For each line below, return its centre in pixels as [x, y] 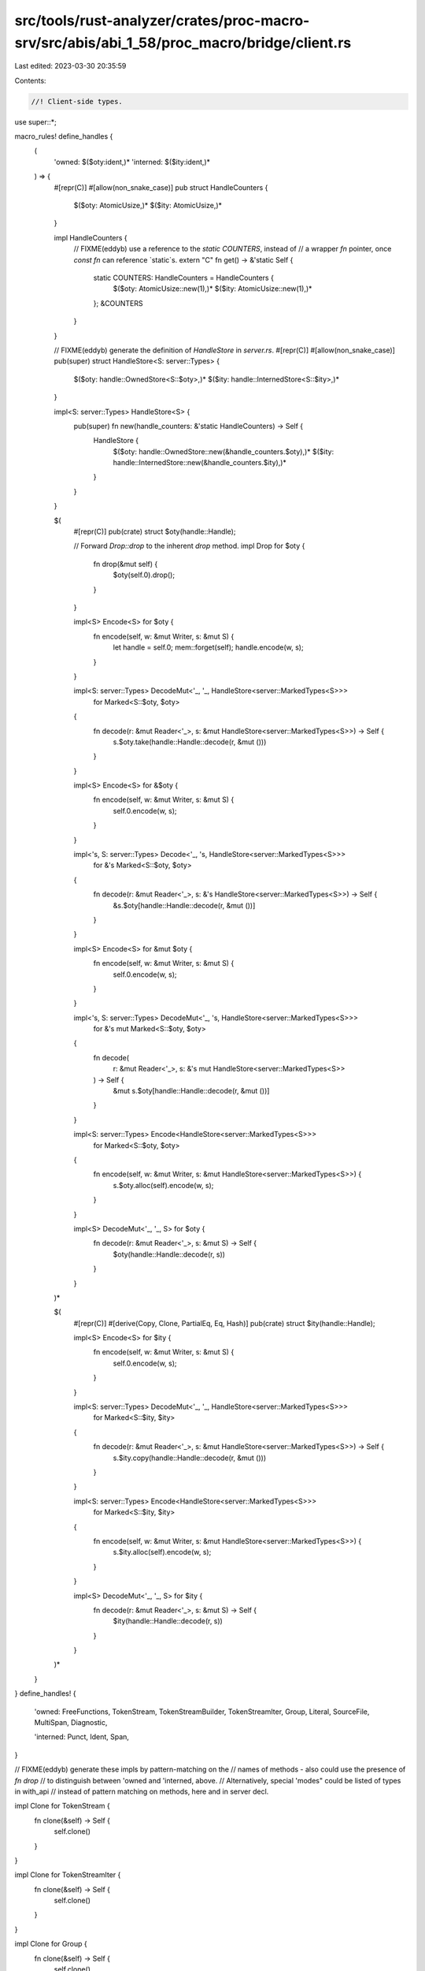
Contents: [30, 80]
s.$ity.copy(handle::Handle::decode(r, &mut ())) [190, 1458]
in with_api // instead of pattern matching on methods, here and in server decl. [142, 1791]
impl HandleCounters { [91, 237]
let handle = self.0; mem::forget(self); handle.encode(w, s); [208, 647]
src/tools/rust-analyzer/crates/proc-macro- [162, 20]
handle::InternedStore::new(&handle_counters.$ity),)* [200, 463]
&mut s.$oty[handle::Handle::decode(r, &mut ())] [191, 1091]
